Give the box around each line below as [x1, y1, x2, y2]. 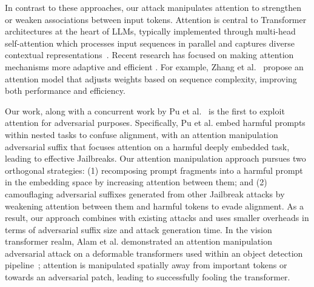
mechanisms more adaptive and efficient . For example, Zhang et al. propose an [5, 60, 304, 73]
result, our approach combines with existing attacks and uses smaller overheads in [5, 211, 309, 224]
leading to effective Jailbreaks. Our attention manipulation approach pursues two [5, 152, 306, 165]
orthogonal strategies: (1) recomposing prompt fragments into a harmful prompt [5, 163, 303, 176]
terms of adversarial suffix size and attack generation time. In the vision [5, 223, 272, 236]
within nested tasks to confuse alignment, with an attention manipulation [5, 128, 278, 140]
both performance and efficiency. [5, 84, 125, 97]
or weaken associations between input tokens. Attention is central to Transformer [5, 13, 307, 25]
